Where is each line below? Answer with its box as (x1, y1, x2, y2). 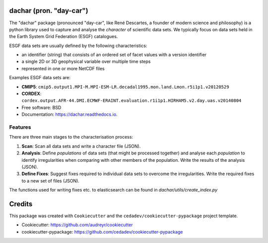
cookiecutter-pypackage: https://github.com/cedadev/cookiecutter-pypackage (21, 229, 183, 235)
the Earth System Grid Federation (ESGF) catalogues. (9, 34, 118, 40)
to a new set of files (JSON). (21, 178, 79, 184)
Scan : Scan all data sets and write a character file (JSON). (21, 143, 141, 149)
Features (9, 124, 31, 131)
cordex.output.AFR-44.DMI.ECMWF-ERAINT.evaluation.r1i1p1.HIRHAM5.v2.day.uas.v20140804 (21, 98, 242, 103)
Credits (9, 199, 33, 208)
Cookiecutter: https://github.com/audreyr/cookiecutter (21, 222, 134, 228)
